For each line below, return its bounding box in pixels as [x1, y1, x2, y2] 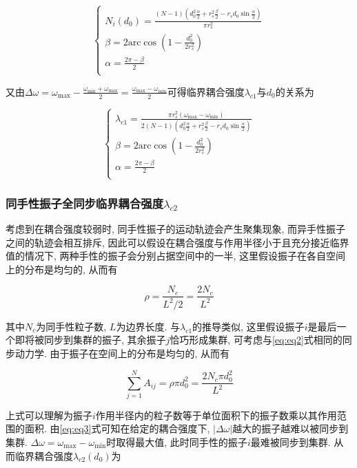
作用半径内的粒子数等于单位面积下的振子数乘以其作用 [95, 407, 337, 422]
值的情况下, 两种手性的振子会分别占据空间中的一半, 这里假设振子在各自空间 [6, 248, 346, 263]
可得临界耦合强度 [167, 84, 245, 98]
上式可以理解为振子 [6, 407, 92, 422]
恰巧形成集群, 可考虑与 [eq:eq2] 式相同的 [170, 332, 343, 347]
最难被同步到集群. [250, 435, 331, 449]
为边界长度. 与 [116, 319, 180, 333]
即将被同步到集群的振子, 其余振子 [14, 332, 166, 347]
